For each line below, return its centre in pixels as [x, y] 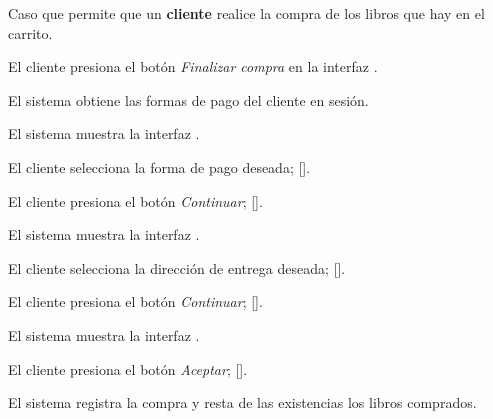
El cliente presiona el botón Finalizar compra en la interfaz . [193, 66]
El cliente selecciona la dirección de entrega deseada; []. [177, 267]
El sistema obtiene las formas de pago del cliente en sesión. [188, 99]
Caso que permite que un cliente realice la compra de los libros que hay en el [246, 13]
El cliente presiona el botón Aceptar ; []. [128, 368]
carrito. [30, 32]
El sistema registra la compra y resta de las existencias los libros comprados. [242, 402]
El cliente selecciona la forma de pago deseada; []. [159, 166]
